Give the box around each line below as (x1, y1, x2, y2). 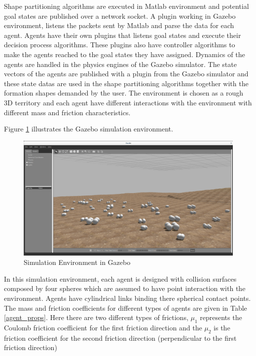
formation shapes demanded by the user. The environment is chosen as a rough (4, 88, 244, 98)
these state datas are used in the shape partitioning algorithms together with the (4, 78, 249, 88)
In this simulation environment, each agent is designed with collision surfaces (4, 273, 237, 284)
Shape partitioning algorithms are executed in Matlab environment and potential (4, 1, 249, 11)
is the (214, 323, 230, 332)
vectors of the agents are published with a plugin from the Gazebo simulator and (4, 68, 249, 79)
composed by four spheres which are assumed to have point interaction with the (4, 283, 246, 293)
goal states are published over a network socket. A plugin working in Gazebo (4, 10, 236, 21)
